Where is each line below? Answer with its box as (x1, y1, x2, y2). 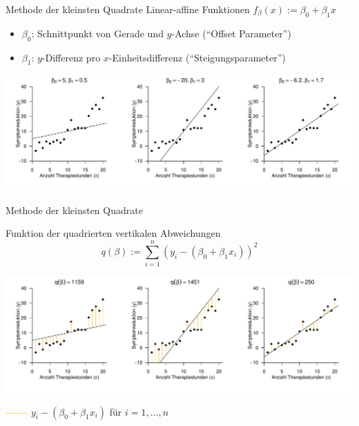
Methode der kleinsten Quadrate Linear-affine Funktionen (6, 2, 250, 16)
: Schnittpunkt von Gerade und (31, 26, 164, 40)
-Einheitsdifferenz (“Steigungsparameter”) (108, 50, 286, 64)
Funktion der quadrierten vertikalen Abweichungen (6, 226, 221, 240)
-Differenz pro (41, 50, 101, 64)
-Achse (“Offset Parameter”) (171, 26, 291, 40)
